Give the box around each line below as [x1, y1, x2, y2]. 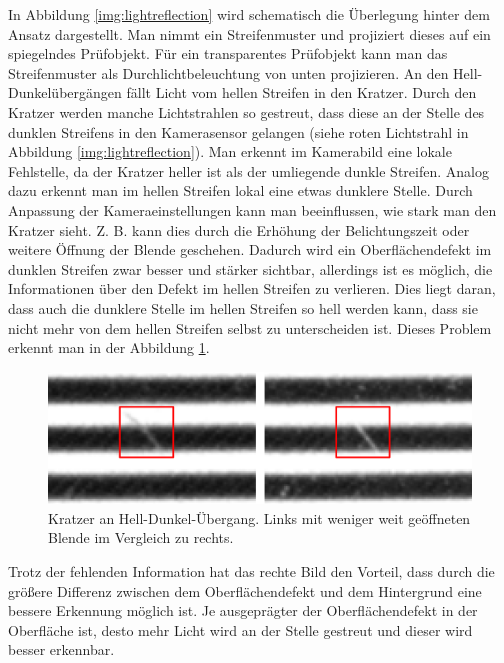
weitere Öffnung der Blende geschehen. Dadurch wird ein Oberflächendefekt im [8, 239, 492, 260]
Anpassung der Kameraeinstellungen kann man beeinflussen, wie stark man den [8, 199, 497, 220]
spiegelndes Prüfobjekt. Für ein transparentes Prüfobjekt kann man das [8, 43, 448, 64]
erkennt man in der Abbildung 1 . [8, 337, 210, 358]
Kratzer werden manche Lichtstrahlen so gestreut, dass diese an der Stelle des [8, 101, 485, 122]
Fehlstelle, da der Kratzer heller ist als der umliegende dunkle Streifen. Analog [8, 160, 489, 181]
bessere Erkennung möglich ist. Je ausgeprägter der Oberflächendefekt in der [8, 600, 478, 621]
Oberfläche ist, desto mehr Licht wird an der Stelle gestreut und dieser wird [8, 619, 473, 640]
